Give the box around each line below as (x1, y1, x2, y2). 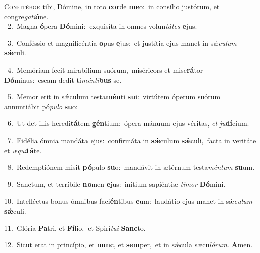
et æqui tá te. (4, 145, 42, 155)
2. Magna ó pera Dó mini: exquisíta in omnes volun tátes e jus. (7, 21, 197, 31)
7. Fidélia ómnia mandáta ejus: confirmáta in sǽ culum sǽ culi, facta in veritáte (7, 135, 256, 145)
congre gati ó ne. (4, 11, 49, 21)
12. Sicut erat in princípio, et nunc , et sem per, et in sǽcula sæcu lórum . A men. (4, 239, 253, 250)
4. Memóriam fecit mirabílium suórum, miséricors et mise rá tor (7, 64, 203, 75)
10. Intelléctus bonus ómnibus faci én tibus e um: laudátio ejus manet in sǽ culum (4, 196, 252, 206)
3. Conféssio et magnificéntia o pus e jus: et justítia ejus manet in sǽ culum (7, 37, 237, 48)
